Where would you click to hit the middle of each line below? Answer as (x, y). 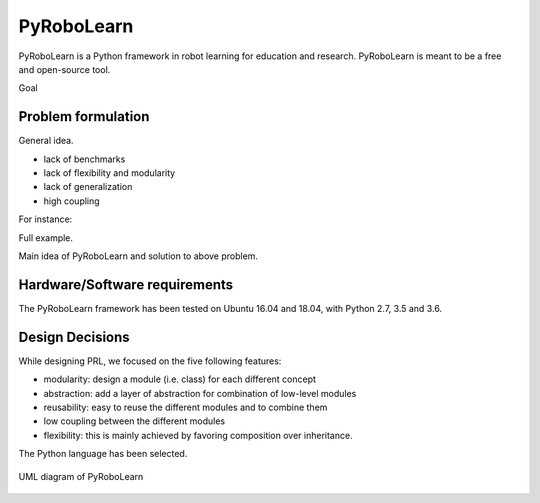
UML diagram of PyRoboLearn (81, 476)
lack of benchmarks (84, 159)
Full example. (46, 237)
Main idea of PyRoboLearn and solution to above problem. (138, 256)
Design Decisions (74, 336)
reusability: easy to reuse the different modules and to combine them (185, 407)
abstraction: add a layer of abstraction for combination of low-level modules (200, 393)
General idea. (46, 141)
